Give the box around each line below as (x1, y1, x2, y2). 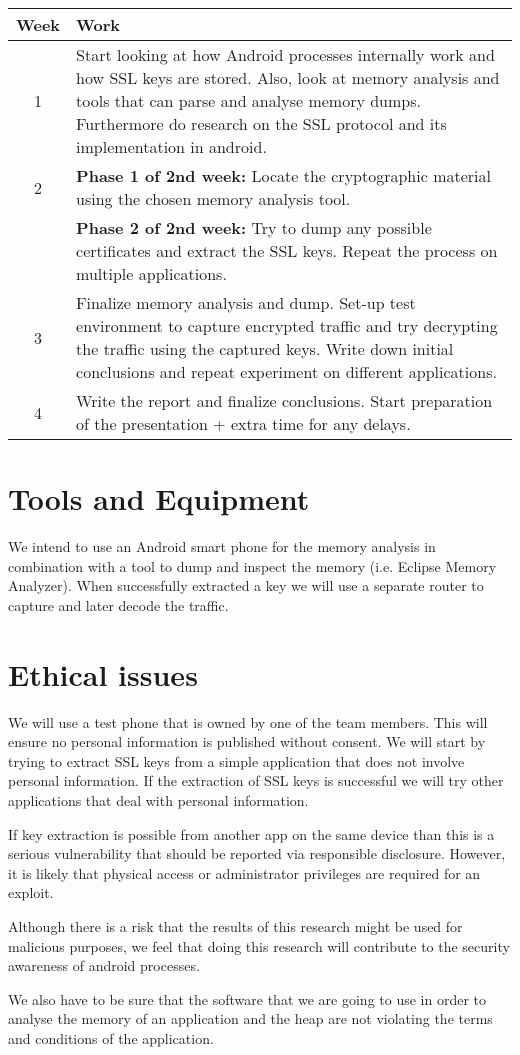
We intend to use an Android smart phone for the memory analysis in (8, 536, 436, 557)
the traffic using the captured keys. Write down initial (76, 337, 454, 360)
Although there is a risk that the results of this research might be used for (8, 915, 463, 936)
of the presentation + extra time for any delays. (76, 412, 411, 435)
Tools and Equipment (8, 478, 310, 519)
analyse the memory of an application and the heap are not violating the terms (8, 1008, 493, 1029)
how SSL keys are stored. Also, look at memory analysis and (76, 66, 500, 89)
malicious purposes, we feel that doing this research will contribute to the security (8, 935, 510, 956)
